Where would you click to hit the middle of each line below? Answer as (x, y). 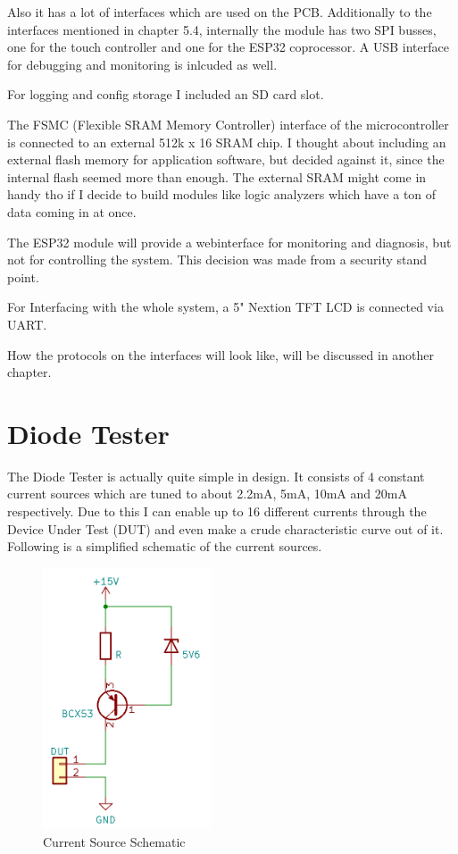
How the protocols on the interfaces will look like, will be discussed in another (221, 354)
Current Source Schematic (114, 841)
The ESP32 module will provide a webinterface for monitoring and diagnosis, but (229, 242)
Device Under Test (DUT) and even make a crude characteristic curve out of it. (225, 528)
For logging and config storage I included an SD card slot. (166, 94)
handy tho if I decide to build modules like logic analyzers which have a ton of (222, 194)
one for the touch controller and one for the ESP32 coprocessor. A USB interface (228, 47)
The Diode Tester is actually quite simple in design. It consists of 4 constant (216, 476)
